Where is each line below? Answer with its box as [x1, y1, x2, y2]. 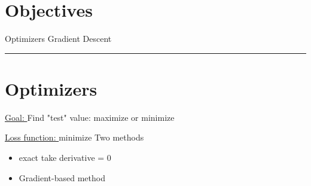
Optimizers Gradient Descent [5, 32, 112, 45]
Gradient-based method [19, 171, 105, 184]
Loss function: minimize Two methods [5, 131, 144, 144]
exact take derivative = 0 [19, 151, 111, 164]
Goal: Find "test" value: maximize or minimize [5, 111, 175, 123]
